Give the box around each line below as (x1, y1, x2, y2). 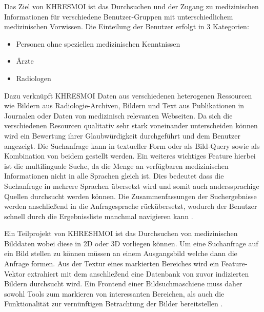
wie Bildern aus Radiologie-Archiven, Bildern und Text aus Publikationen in (4, 100, 245, 111)
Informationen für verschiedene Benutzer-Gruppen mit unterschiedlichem (4, 11, 233, 22)
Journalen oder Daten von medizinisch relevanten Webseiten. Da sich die (4, 110, 233, 121)
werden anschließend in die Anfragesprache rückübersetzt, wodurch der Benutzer (4, 201, 257, 211)
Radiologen (16, 72, 51, 83)
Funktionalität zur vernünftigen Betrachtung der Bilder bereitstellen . (4, 298, 223, 309)
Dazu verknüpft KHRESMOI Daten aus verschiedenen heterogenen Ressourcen (4, 90, 252, 101)
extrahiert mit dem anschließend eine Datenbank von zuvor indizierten (27, 268, 249, 279)
